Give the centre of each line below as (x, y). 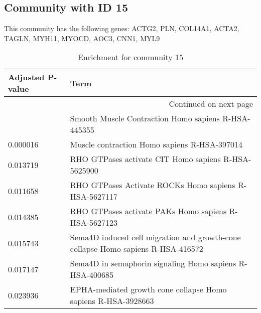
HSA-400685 (92, 275)
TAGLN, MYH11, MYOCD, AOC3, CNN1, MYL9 (82, 38)
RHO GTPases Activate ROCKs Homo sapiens (153, 185)
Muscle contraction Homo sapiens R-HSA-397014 (156, 144)
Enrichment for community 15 (130, 57)
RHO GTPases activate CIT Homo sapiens (145, 159)
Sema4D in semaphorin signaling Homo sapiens (153, 263)
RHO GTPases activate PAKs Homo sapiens (148, 211)
